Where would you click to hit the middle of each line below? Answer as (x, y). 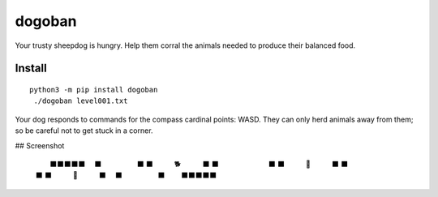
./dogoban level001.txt (81, 101)
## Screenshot (40, 145)
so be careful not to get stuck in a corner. (84, 131)
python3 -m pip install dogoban (94, 90)
